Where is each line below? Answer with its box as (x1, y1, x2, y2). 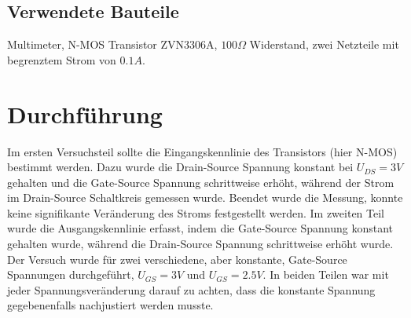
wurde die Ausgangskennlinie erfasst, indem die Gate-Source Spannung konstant (7, 220, 394, 236)
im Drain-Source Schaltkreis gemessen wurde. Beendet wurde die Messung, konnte (7, 189, 403, 206)
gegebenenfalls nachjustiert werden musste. (7, 297, 214, 313)
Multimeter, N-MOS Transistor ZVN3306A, (7, 36, 218, 53)
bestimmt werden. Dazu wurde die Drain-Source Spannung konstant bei (7, 159, 354, 175)
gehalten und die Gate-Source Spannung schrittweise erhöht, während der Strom (7, 174, 394, 190)
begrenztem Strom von (7, 51, 116, 68)
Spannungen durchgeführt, (7, 266, 134, 283)
